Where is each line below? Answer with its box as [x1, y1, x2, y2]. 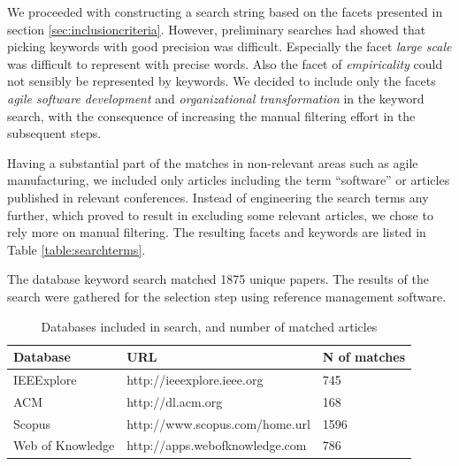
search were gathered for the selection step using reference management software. [7, 286, 447, 305]
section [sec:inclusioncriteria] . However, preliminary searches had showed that [7, 19, 426, 38]
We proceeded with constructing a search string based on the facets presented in [7, 3, 443, 20]
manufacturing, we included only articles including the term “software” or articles [7, 171, 450, 189]
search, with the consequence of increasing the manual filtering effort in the [7, 106, 416, 125]
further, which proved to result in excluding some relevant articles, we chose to [7, 205, 433, 224]
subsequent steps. [7, 124, 102, 142]
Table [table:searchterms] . [7, 240, 146, 258]
